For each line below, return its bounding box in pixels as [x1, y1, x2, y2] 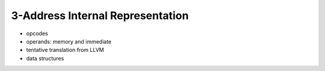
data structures [26, 54, 64, 62]
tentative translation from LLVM [26, 47, 105, 54]
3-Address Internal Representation [11, 9, 189, 22]
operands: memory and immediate [26, 38, 111, 45]
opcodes [26, 30, 48, 37]
